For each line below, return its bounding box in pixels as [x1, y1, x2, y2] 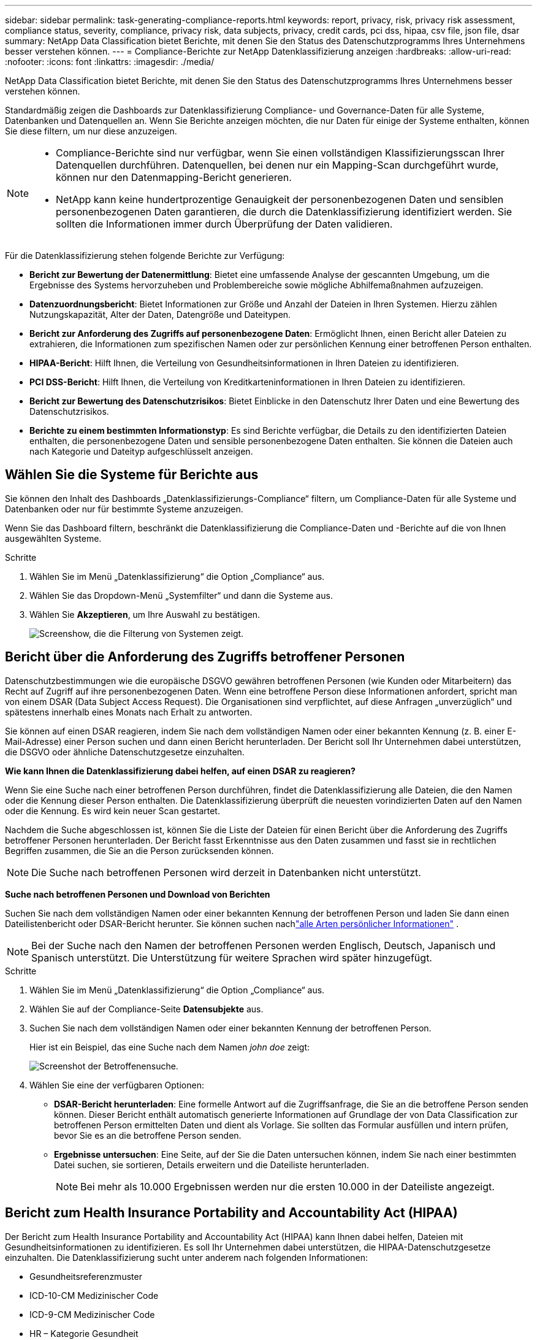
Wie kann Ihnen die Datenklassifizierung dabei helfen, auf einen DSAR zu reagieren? [5, 765, 356, 776]
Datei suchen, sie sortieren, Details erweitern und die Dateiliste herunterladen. [54, 1159, 369, 1170]
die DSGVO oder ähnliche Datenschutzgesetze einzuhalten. [5, 746, 245, 757]
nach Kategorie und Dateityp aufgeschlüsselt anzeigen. [29, 446, 253, 456]
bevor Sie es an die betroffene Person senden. [54, 1130, 242, 1141]
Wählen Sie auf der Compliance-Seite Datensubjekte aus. [29, 1003, 264, 1014]
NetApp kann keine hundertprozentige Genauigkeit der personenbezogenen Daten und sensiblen [56, 193, 504, 206]
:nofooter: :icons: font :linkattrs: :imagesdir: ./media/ [5, 56, 215, 67]
